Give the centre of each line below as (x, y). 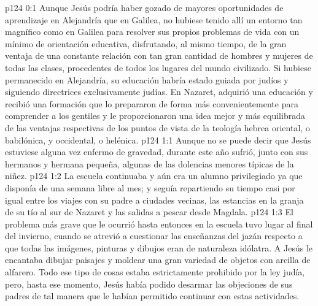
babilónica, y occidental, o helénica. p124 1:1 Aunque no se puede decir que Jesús (158, 140)
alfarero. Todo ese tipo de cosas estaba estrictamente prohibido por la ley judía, (155, 272)
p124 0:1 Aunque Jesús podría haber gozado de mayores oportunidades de (144, 7)
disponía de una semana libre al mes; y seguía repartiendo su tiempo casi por (150, 187)
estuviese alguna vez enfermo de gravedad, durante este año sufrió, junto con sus (157, 152)
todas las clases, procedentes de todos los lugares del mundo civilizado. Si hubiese (158, 67)
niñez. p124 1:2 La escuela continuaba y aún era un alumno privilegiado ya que (154, 176)
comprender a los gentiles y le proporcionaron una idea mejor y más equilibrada (155, 116)
